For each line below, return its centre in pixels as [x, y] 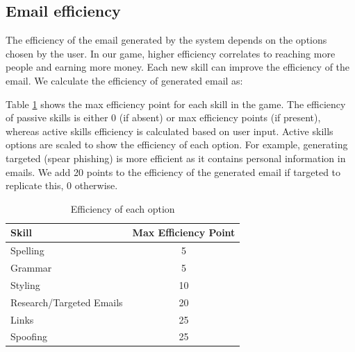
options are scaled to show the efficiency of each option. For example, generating [177, 144]
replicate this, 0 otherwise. [62, 185]
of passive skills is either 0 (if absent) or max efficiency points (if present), [163, 117]
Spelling [27, 250]
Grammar [31, 268]
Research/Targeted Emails [67, 302]
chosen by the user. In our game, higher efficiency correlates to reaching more [171, 53]
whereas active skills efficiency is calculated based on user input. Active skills [170, 131]
